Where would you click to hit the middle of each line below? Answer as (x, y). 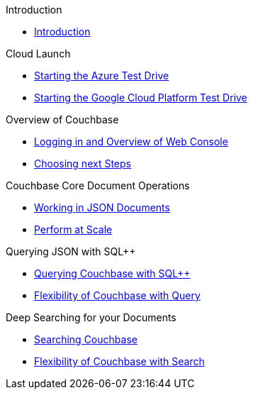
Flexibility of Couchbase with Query (117, 295)
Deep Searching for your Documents (91, 317)
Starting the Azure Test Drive (102, 76)
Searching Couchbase (86, 339)
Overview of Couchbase (62, 119)
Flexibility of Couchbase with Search (119, 361)
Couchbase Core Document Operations (98, 185)
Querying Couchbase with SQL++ (112, 273)
